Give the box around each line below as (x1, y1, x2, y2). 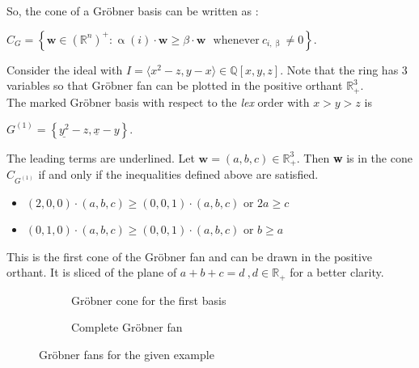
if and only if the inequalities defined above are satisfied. (38, 166, 319, 183)
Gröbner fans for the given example (39, 346, 214, 363)
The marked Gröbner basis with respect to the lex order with (6, 93, 310, 110)
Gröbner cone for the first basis (71, 291, 226, 308)
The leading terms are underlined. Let (6, 149, 195, 166)
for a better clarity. (290, 264, 384, 281)
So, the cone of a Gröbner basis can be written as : (6, 2, 259, 19)
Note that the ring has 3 (286, 61, 408, 78)
